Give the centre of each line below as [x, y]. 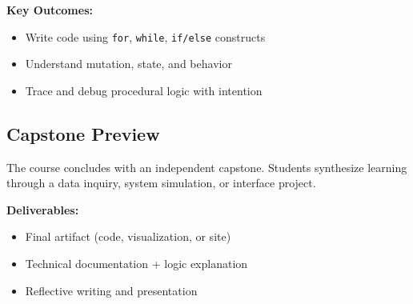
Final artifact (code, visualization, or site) [128, 236]
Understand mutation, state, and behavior [128, 64]
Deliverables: [43, 209]
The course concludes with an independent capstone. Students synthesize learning [207, 167]
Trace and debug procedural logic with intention [144, 90]
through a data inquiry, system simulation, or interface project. [161, 183]
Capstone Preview [83, 133]
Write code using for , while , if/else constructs [145, 36]
